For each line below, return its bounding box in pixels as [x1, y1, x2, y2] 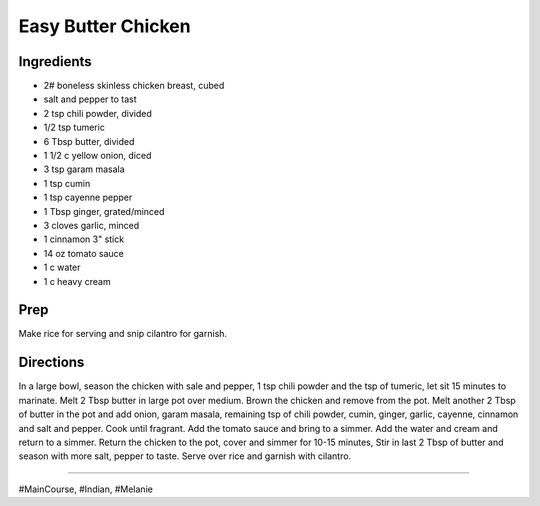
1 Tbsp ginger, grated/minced [43, 205, 165, 217]
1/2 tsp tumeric [43, 121, 105, 134]
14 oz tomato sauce [43, 247, 124, 259]
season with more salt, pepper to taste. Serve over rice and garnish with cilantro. [18, 450, 352, 462]
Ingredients [18, 53, 92, 70]
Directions [18, 354, 85, 371]
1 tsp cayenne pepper [43, 191, 133, 204]
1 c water [43, 261, 81, 274]
